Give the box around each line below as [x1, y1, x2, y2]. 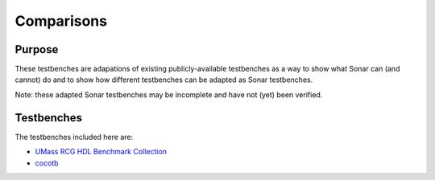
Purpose [14, 43, 59, 56]
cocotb [35, 157, 59, 168]
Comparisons [14, 12, 108, 30]
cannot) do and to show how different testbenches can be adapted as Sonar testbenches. [14, 75, 313, 84]
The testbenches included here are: [14, 132, 134, 141]
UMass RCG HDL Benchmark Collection [35, 147, 167, 157]
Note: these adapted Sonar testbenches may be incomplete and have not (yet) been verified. [14, 89, 323, 100]
